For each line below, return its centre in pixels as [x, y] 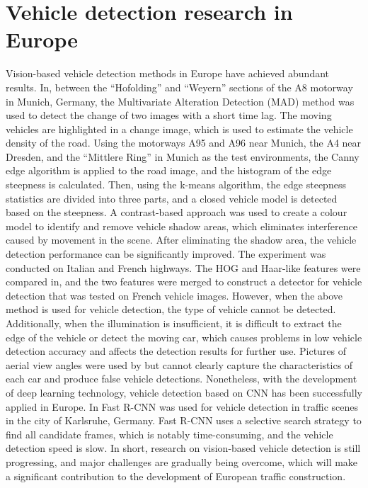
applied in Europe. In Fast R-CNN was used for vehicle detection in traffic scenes [182, 406]
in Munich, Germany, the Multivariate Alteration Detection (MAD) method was [180, 101]
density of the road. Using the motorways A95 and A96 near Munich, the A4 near [184, 143]
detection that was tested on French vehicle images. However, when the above [174, 295]
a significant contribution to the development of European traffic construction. [176, 476]
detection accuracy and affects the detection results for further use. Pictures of [176, 351]
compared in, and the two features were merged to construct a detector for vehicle [184, 282]
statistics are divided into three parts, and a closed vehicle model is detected [172, 198]
